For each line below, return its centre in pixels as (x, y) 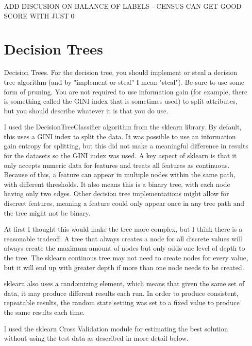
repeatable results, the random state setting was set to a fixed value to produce (122, 302)
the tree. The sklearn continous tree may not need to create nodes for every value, (126, 257)
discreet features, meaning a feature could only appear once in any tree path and (124, 203)
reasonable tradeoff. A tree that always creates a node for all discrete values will (123, 238)
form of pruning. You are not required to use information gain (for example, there (126, 91)
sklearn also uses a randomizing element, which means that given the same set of (124, 283)
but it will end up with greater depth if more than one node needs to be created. (124, 267)
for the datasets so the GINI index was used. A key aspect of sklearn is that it (120, 155)
